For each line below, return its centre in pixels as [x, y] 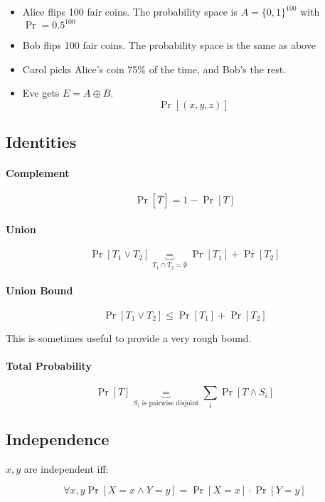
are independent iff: [66, 468]
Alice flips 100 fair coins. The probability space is [130, 11]
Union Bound [39, 290]
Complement [38, 173]
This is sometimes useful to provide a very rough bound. [129, 337]
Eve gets [41, 93]
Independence [58, 439]
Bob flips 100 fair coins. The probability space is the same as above [169, 45]
